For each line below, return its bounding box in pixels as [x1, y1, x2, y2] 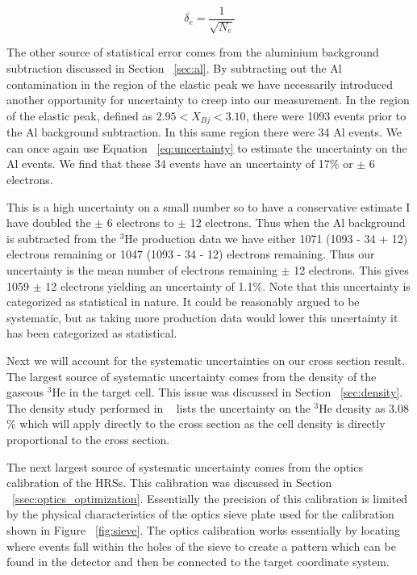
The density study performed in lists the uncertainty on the [6, 399, 311, 416]
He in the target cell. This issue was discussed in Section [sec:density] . [52, 384, 403, 401]
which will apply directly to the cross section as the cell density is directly [19, 415, 386, 432]
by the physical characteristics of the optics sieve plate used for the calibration [6, 506, 394, 523]
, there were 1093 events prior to [245, 107, 407, 124]
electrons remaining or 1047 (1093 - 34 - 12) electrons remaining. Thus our [6, 246, 375, 262]
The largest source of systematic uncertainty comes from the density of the [6, 367, 377, 384]
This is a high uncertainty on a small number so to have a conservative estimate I [6, 198, 411, 215]
